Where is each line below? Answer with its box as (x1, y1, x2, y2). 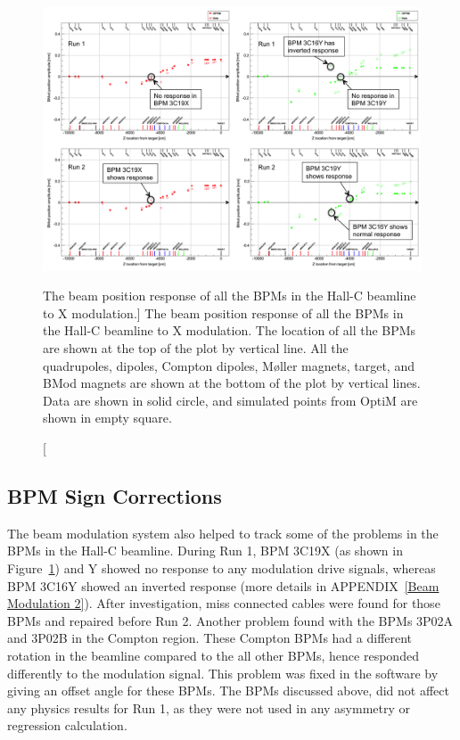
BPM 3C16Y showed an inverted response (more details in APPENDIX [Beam (7, 576, 439, 595)
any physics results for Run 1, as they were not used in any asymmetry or (7, 698, 411, 717)
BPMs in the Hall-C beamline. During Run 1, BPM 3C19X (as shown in (7, 541, 403, 560)
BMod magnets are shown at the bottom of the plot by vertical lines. (43, 374, 421, 392)
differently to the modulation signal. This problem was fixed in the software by (7, 663, 439, 682)
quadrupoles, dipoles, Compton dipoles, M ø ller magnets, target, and (43, 356, 415, 374)
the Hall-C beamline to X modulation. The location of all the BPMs (43, 321, 416, 340)
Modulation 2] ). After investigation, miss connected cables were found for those (7, 594, 440, 613)
